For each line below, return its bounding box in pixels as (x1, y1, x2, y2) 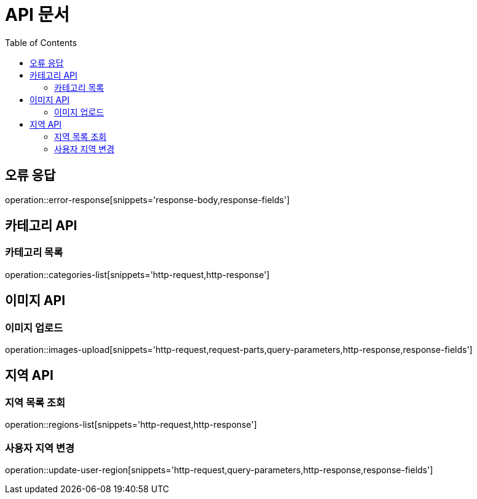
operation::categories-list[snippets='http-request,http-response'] (5, 269, 270, 280)
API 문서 (5, 4, 70, 25)
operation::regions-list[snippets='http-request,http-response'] (5, 419, 257, 430)
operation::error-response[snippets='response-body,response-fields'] (5, 194, 290, 205)
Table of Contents (5, 37, 77, 48)
